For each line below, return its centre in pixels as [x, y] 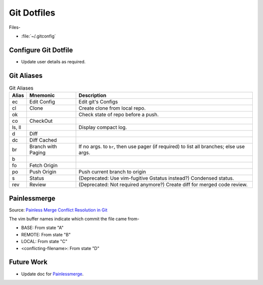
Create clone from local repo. [112, 108]
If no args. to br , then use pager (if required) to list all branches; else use [162, 147]
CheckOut [41, 121]
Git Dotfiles [32, 13]
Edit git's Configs [98, 102]
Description [93, 95]
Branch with [43, 147]
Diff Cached [43, 140]
